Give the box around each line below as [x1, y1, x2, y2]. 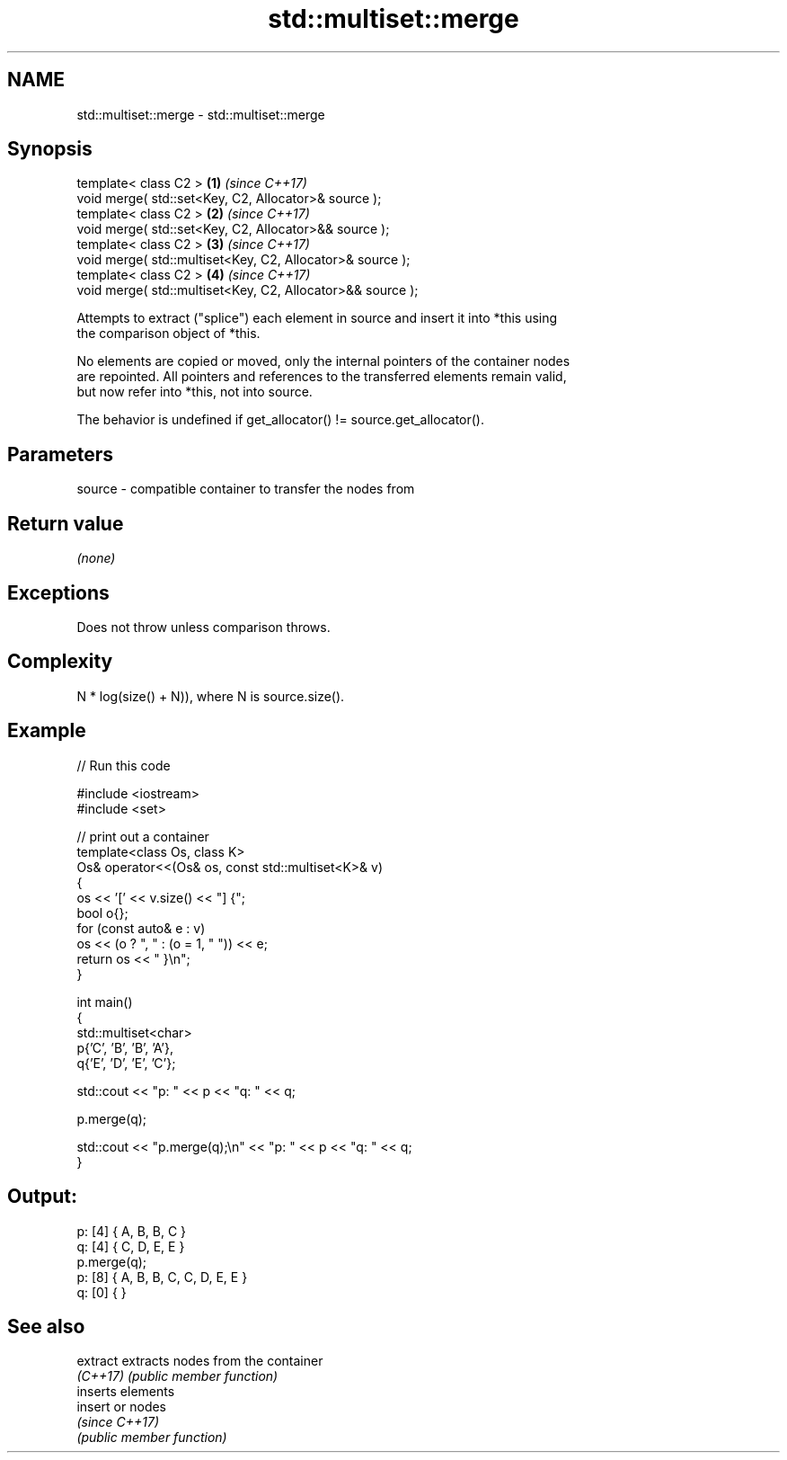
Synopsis [7, 138, 93, 161]
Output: [7, 1185, 77, 1208]
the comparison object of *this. [76, 325, 261, 342]
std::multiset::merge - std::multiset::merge [76, 106, 325, 122]
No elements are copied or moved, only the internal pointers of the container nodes [76, 353, 570, 369]
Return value [7, 512, 124, 535]
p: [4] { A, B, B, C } [76, 1223, 187, 1239]
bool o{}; [76, 904, 128, 921]
